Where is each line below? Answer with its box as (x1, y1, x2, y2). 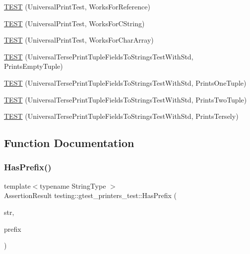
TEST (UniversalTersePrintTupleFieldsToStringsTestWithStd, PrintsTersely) (4, 111, 239, 121)
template (4, 180, 31, 191)
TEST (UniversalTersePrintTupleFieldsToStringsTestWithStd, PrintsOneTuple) (4, 77, 247, 88)
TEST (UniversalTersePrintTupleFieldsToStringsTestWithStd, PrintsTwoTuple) (4, 94, 247, 104)
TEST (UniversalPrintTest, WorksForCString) (4, 18, 145, 28)
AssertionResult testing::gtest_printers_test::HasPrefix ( (4, 190, 177, 201)
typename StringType (40, 180, 106, 191)
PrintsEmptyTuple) (4, 61, 63, 71)
